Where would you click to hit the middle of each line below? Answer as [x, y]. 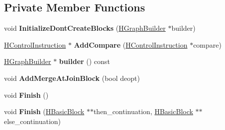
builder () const [84, 61]
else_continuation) [33, 121]
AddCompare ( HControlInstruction [131, 44]
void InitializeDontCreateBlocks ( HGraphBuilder [85, 28]
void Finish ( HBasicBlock [44, 111]
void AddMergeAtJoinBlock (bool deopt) [72, 78]
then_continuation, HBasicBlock [143, 111]
